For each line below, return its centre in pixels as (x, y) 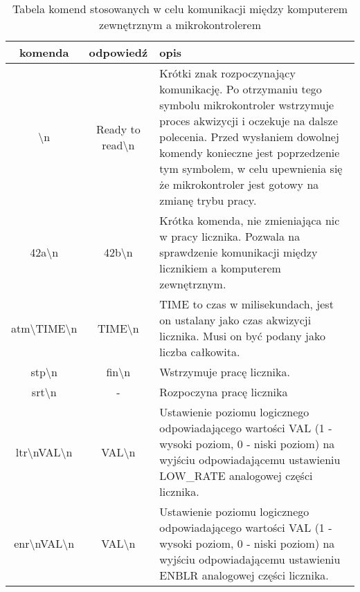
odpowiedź (118, 52)
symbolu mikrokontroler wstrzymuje (247, 105)
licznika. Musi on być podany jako (242, 336)
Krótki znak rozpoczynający (227, 73)
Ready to (118, 129)
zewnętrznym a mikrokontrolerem (180, 25)
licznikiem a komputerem (220, 268)
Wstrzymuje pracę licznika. (225, 372)
